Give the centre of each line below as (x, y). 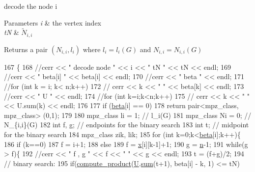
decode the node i (31, 6)
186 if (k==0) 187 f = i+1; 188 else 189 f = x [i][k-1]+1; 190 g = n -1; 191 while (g (126, 144)
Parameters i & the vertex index (53, 22)
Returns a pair (26, 49)
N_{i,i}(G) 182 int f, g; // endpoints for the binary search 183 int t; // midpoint (127, 125)
